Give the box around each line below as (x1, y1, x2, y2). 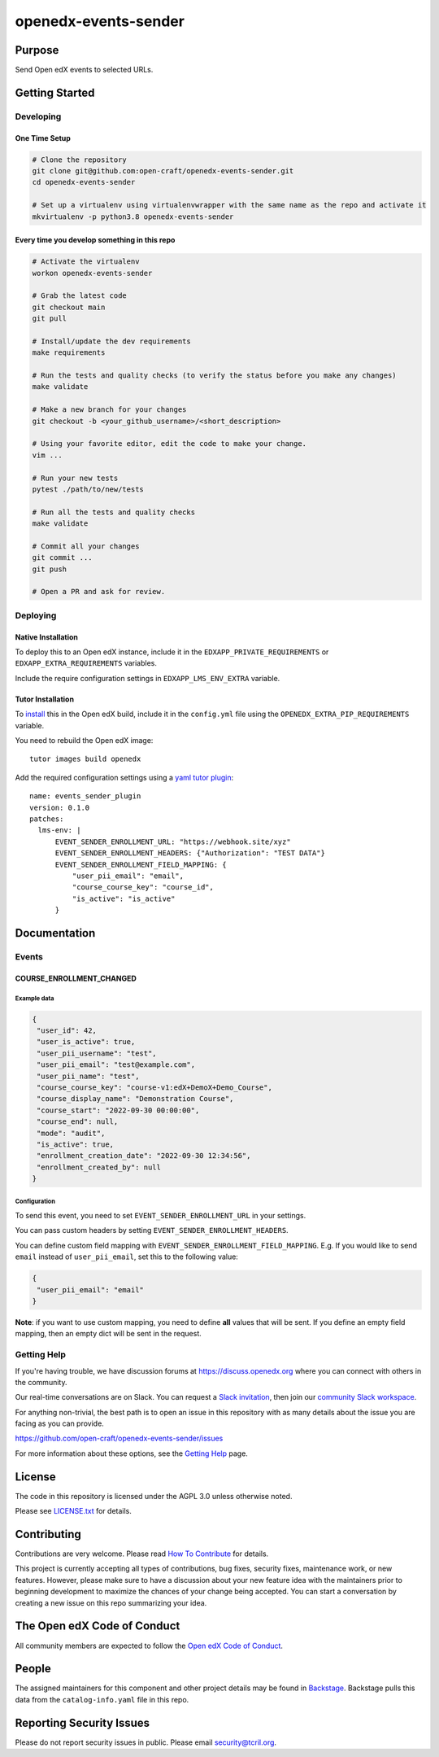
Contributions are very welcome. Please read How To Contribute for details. (15, 1549, 269, 1558)
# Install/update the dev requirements (32, 336, 191, 346)
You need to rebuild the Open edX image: (15, 735, 154, 745)
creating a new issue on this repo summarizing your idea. (15, 1597, 207, 1607)
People (15, 1662, 52, 1676)
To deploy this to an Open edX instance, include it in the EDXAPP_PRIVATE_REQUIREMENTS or (15, 647, 329, 657)
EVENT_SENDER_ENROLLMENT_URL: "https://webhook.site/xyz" (54, 837, 292, 846)
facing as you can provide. (15, 1418, 105, 1428)
